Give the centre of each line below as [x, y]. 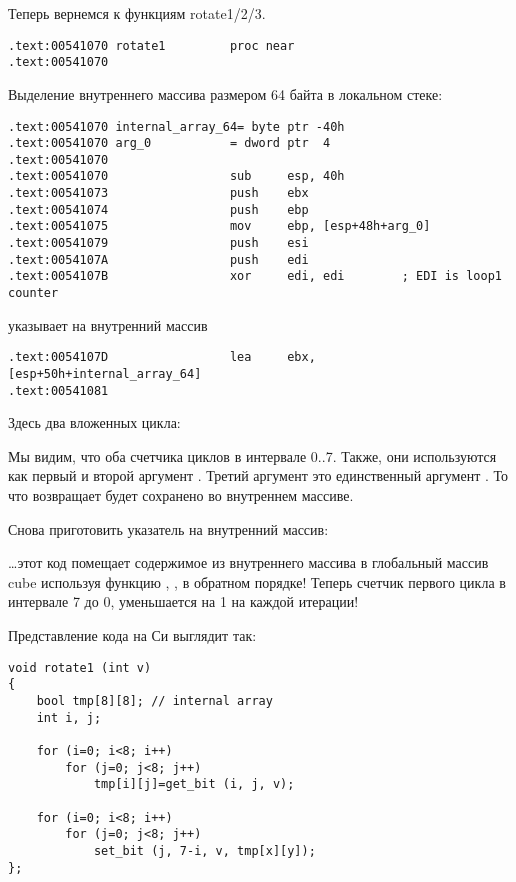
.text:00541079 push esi [158, 243]
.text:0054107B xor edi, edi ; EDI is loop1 [255, 276]
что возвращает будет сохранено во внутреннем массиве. [181, 495]
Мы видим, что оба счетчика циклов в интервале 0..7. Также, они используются [252, 455]
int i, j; [69, 717]
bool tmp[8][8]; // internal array [154, 700]
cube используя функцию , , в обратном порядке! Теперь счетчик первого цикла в [257, 581]
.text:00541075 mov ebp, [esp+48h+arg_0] [219, 226]
